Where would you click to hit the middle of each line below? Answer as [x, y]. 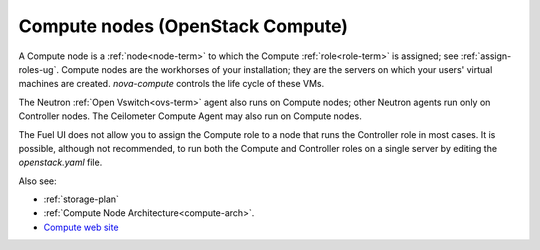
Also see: [37, 181]
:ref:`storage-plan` [81, 199]
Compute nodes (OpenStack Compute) [183, 26]
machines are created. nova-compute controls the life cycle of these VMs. [171, 84]
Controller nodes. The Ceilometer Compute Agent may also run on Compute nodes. [190, 116]
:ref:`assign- [486, 56]
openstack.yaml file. [60, 162]
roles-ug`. [39, 69]
